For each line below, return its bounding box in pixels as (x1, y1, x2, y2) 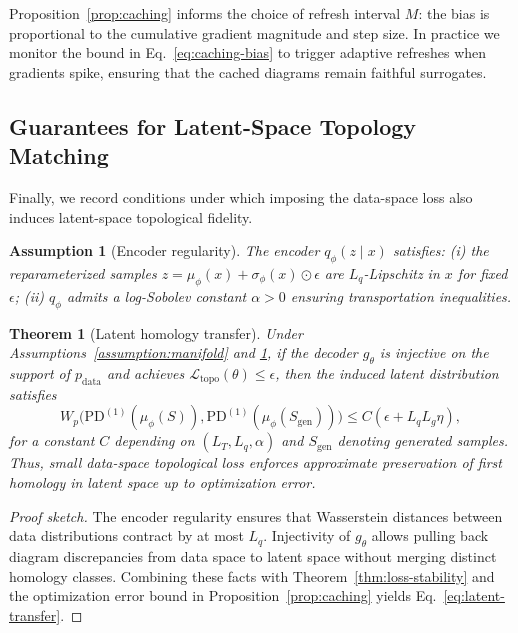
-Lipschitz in (363, 262, 440, 283)
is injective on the (379, 342, 489, 363)
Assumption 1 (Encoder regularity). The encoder (9, 240, 320, 261)
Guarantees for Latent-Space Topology (9, 110, 417, 141)
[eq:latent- (443, 585, 505, 606)
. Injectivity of (263, 525, 351, 546)
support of (9, 362, 71, 383)
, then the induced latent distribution (275, 362, 499, 383)
